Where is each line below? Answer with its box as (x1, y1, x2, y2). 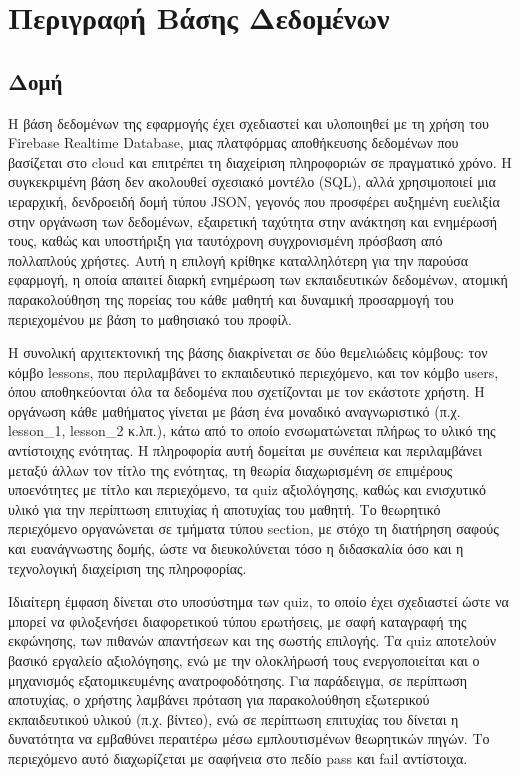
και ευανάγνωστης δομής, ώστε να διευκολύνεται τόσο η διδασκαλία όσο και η (8, 538, 464, 559)
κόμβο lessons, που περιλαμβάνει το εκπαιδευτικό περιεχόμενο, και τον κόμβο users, (8, 361, 499, 382)
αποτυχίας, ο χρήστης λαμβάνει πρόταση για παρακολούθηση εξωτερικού (8, 689, 430, 710)
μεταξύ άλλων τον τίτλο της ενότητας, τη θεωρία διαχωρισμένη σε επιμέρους (8, 459, 453, 480)
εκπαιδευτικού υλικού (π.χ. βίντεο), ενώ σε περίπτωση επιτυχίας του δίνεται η (8, 708, 459, 729)
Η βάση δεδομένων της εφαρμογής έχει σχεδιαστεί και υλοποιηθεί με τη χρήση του (8, 112, 489, 133)
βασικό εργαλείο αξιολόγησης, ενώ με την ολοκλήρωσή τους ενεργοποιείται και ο (8, 650, 480, 671)
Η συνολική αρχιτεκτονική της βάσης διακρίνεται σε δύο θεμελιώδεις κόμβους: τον (8, 342, 488, 363)
